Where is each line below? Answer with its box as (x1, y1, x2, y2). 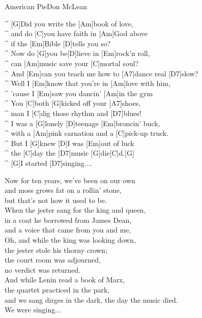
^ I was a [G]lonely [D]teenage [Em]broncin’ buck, (5, 118, 160, 128)
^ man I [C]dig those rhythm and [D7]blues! (5, 107, 141, 118)
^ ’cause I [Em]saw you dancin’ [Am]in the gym (5, 88, 153, 98)
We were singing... (5, 304, 61, 315)
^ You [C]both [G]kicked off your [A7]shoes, (5, 98, 141, 108)
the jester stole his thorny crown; (5, 244, 107, 255)
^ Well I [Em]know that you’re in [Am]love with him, (5, 78, 170, 89)
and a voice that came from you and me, (5, 224, 131, 235)
